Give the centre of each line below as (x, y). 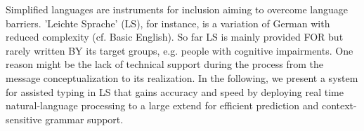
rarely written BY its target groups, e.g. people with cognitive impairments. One (180, 50)
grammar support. (84, 119)
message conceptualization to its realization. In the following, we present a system (182, 77)
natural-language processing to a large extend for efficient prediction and (162, 105)
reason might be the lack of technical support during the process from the (165, 64)
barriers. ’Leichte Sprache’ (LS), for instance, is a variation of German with (168, 23)
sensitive (24, 119)
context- (339, 105)
